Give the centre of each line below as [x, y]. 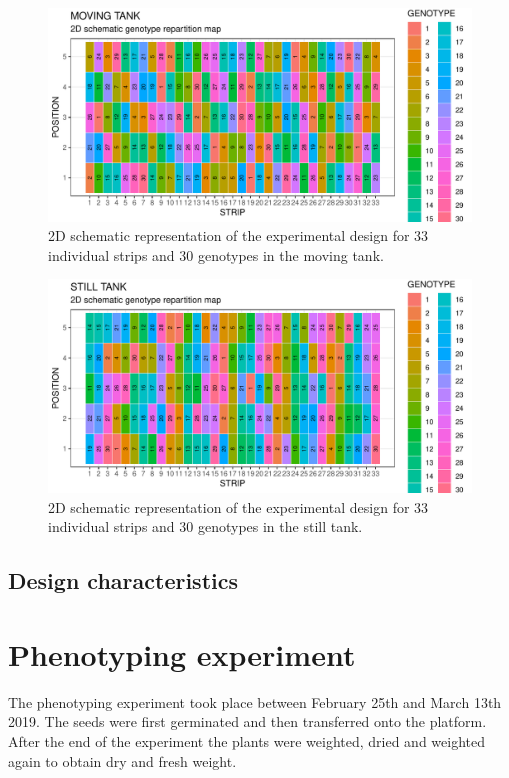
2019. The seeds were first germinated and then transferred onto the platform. [247, 721]
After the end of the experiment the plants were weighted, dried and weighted [246, 740]
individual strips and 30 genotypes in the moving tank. [216, 254]
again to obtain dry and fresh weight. [122, 760]
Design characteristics [123, 580]
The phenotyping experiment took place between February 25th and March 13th [255, 701]
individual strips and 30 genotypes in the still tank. [205, 526]
